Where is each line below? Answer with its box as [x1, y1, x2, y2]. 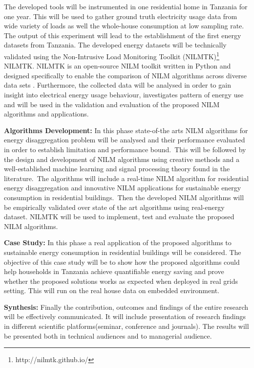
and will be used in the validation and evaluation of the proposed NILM [4, 99, 220, 109]
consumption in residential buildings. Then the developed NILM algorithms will [4, 192, 244, 202]
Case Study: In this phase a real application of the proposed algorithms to [4, 237, 232, 248]
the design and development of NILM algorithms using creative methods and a [4, 154, 240, 164]
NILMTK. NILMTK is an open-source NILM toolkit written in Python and [4, 61, 231, 71]
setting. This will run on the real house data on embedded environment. [4, 285, 219, 296]
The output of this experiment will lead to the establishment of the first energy [4, 30, 241, 40]
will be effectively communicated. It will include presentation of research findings [4, 311, 246, 322]
